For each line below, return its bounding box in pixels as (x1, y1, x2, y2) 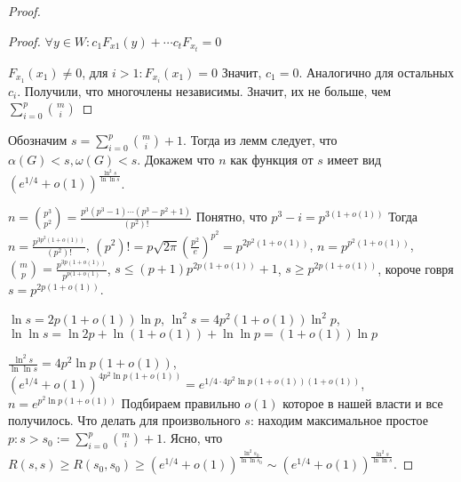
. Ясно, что (163, 429, 223, 447)
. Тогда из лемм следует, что (183, 131, 338, 149)
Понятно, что (195, 207, 267, 226)
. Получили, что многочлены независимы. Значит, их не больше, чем (17, 81, 392, 100)
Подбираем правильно (121, 393, 241, 412)
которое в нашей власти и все (282, 393, 443, 412)
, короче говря (378, 259, 454, 277)
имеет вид (327, 149, 382, 168)
